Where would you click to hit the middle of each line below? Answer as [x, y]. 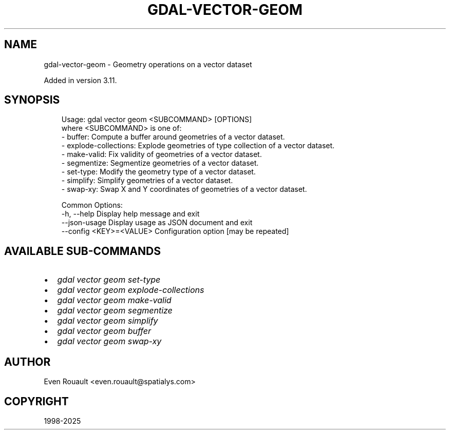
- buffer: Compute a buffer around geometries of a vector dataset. [173, 137]
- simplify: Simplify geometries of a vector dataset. [147, 181]
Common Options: [92, 205]
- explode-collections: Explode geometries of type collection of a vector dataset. [198, 146]
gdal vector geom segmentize [115, 311]
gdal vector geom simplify [108, 321]
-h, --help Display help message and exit [130, 214]
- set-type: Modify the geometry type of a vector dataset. [158, 172]
